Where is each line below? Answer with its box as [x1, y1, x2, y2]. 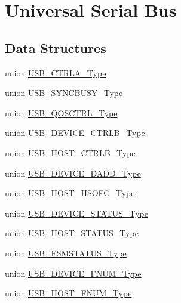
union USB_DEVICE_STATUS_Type [5, 206, 148, 219]
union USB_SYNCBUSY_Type [5, 86, 123, 99]
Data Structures [5, 38, 106, 57]
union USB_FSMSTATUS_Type [5, 246, 127, 259]
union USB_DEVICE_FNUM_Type [5, 267, 142, 279]
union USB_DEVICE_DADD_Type [5, 166, 141, 179]
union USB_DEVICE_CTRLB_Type [5, 126, 145, 139]
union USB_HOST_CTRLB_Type [5, 146, 136, 159]
